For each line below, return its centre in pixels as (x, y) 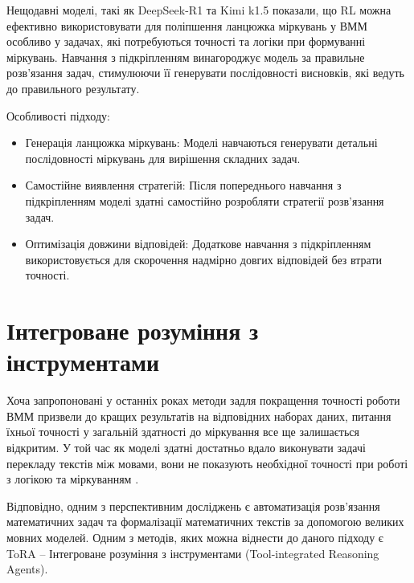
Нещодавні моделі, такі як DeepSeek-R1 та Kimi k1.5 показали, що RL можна (199, 10)
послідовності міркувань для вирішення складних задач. (163, 158)
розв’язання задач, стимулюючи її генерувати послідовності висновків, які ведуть (205, 73)
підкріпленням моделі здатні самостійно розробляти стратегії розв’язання (205, 200)
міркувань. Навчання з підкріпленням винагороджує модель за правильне (186, 57)
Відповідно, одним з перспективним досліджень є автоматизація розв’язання (193, 506)
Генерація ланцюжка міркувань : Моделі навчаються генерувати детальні (201, 143)
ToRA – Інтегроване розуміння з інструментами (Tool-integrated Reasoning (193, 553)
